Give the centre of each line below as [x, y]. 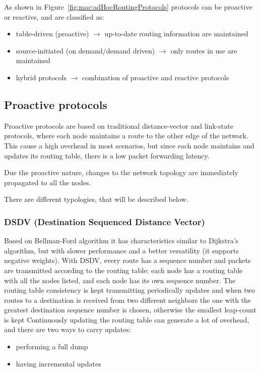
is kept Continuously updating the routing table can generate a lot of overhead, [127, 319]
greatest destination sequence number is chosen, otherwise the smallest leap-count [130, 310]
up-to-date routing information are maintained [176, 34]
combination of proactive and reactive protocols [155, 77]
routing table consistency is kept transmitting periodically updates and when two [129, 290]
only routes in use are [204, 50]
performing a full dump [52, 347]
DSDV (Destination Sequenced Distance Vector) [105, 221]
